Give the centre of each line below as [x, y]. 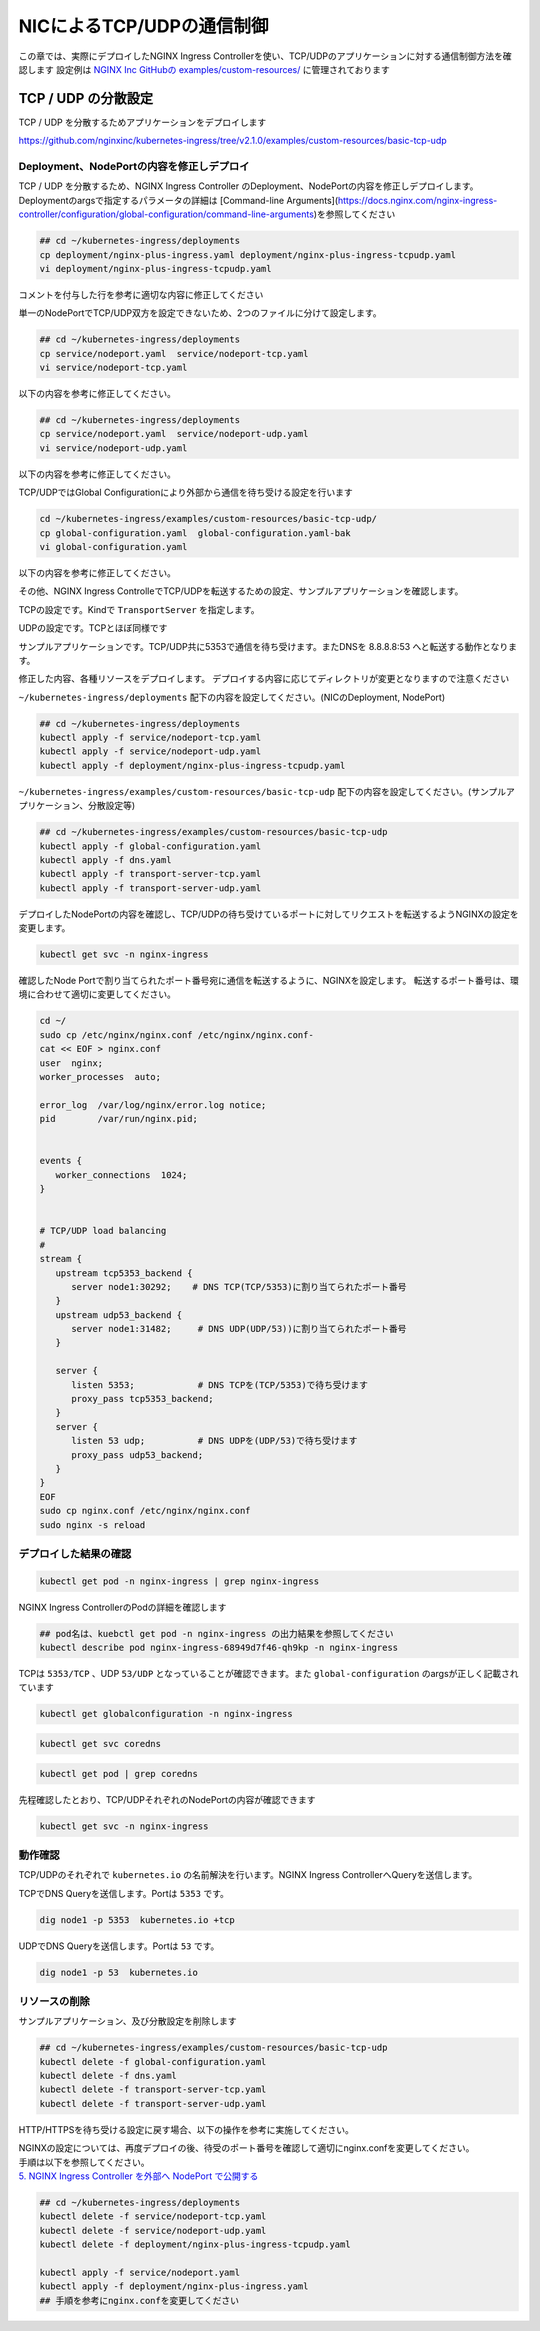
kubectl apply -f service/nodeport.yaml [139, 2272]
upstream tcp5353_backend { [124, 1273]
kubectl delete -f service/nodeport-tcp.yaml [153, 2216]
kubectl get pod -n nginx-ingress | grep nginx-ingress [179, 1581]
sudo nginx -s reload [92, 1524]
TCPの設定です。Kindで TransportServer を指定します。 [139, 609]
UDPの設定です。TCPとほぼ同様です [93, 628]
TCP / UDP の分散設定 [86, 98]
